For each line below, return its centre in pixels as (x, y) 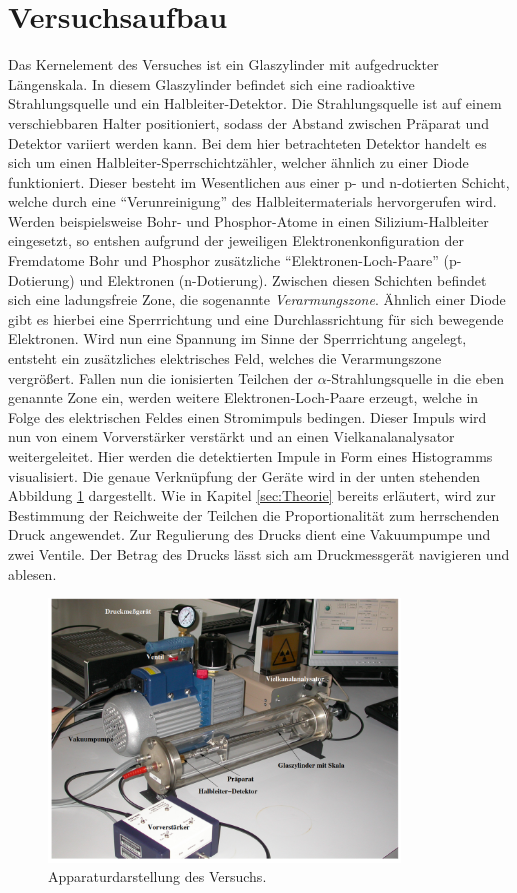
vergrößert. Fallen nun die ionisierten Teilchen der (160, 377)
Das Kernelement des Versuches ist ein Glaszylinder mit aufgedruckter (223, 64)
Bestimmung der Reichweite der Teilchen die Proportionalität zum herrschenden (254, 514)
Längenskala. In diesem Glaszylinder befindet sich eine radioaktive (211, 83)
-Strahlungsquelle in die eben (415, 377)
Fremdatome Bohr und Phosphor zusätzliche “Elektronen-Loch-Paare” (223, 260)
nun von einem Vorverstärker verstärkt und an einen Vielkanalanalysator (231, 436)
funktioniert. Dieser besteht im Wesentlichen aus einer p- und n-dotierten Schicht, (259, 181)
